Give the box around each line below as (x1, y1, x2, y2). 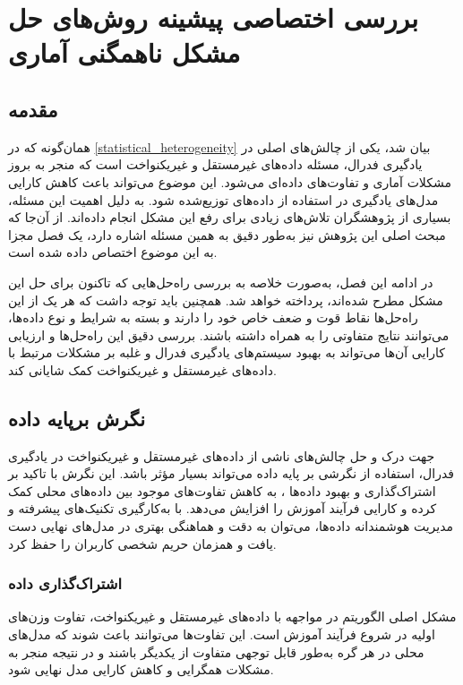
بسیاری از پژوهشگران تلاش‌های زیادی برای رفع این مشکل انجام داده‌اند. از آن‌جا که (8, 208, 451, 227)
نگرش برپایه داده (8, 404, 146, 432)
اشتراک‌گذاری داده (8, 572, 122, 595)
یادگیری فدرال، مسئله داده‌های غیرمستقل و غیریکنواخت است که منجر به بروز (8, 155, 423, 174)
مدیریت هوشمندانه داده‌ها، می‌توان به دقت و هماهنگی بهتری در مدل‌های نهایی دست (8, 517, 454, 535)
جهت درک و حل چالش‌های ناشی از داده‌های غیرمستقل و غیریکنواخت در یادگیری (8, 446, 435, 465)
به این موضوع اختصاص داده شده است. (8, 243, 218, 261)
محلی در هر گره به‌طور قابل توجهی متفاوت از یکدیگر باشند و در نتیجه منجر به (8, 642, 424, 661)
